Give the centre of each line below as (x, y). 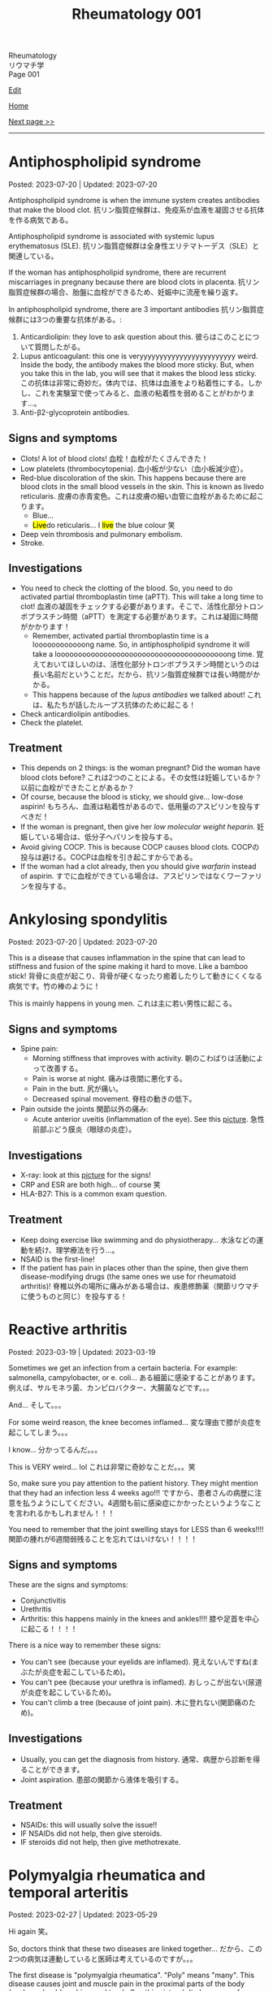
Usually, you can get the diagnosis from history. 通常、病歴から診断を (136, 1759)
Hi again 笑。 (30, 1932)
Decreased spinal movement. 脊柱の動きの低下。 (114, 1099)
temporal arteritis (69, 1892)
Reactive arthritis (68, 1330)
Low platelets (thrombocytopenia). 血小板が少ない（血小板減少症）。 (134, 469)
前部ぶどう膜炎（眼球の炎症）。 (84, 1129)
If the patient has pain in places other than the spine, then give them (134, 1267)
